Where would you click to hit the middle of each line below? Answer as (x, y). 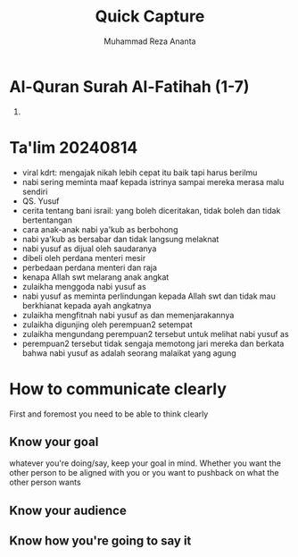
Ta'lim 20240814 (74, 147)
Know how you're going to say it (100, 541)
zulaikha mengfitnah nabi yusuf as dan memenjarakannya (128, 315)
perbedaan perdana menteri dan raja (90, 267)
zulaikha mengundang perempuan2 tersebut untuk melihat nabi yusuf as (155, 333)
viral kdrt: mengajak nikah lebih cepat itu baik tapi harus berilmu (140, 173)
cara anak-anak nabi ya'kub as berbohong (100, 229)
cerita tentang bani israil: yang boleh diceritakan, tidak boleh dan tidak (151, 210)
